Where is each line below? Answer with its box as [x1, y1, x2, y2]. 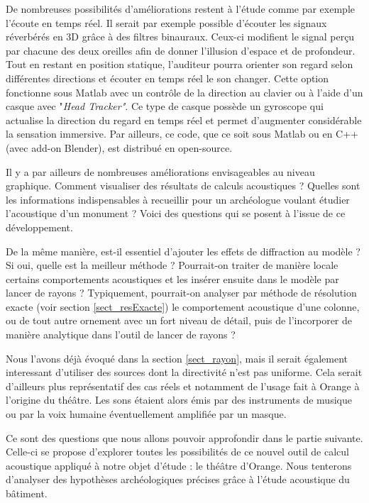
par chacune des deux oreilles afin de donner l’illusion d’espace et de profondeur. [6, 43, 356, 57]
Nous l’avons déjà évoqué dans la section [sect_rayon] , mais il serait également [6, 350, 348, 365]
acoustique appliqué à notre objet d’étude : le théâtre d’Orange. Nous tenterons [6, 458, 352, 472]
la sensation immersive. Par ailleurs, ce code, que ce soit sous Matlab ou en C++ [6, 126, 359, 141]
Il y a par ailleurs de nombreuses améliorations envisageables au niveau [6, 164, 315, 179]
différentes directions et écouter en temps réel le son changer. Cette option [6, 70, 329, 85]
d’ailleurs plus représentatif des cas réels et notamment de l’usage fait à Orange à [6, 378, 360, 393]
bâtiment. [6, 486, 48, 500]
